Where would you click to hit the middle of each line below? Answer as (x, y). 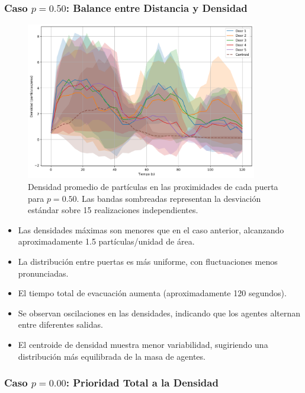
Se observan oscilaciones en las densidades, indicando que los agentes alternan (159, 313)
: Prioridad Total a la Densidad (142, 383)
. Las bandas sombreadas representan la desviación (169, 198)
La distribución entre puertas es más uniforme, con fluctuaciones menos (148, 262)
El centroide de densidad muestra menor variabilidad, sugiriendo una (143, 344)
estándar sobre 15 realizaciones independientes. (113, 210)
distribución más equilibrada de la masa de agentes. (112, 356)
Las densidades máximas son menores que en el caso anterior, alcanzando (151, 229)
